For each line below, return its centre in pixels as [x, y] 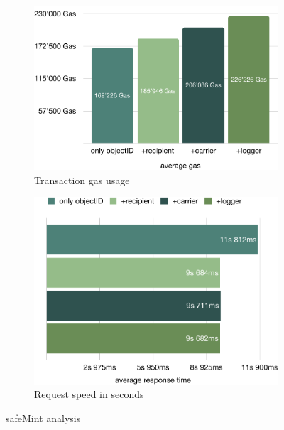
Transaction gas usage [82, 179]
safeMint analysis [43, 418]
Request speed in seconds [89, 394]
